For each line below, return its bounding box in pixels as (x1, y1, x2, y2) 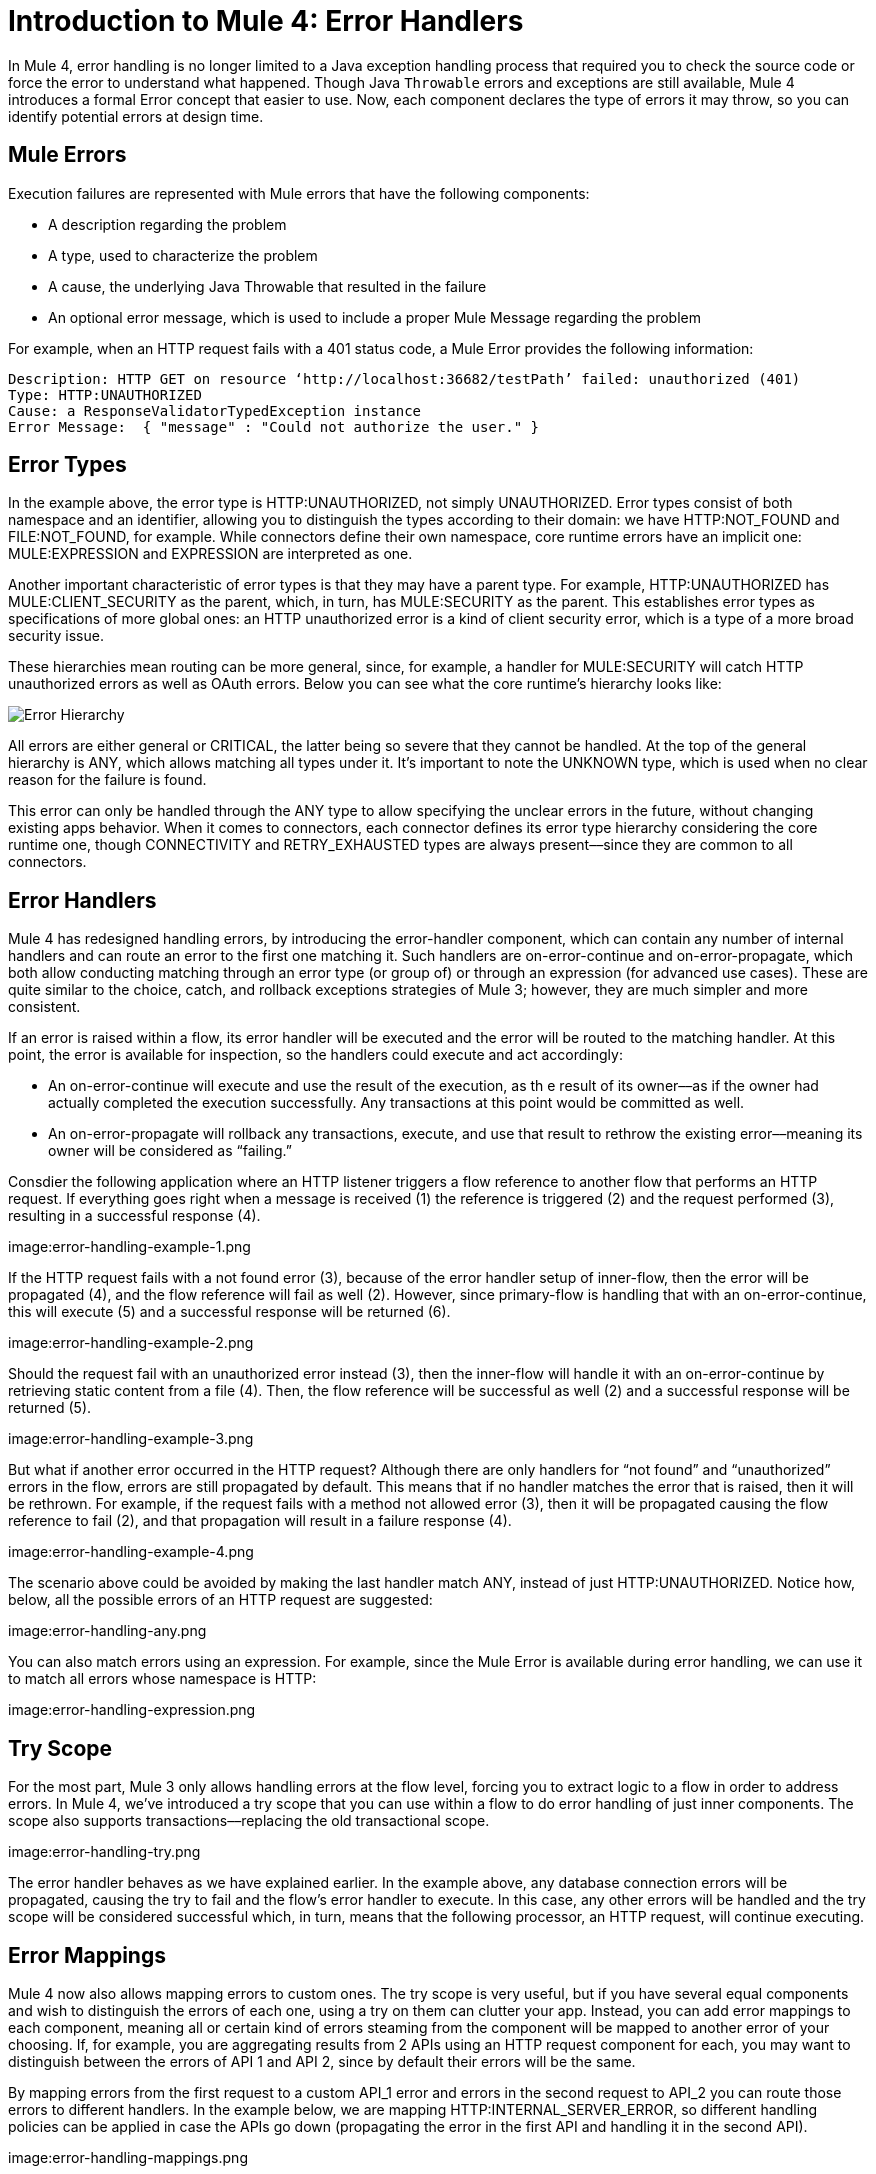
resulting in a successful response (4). (8, 1207, 261, 1225)
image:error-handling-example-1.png (8, 1238, 251, 1256)
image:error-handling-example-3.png (8, 1430, 254, 1448)
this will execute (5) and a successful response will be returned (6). (8, 1303, 451, 1321)
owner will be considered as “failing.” (48, 1142, 292, 1160)
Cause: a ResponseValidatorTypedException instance (8, 402, 422, 419)
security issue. (8, 627, 104, 645)
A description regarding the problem (48, 215, 287, 233)
